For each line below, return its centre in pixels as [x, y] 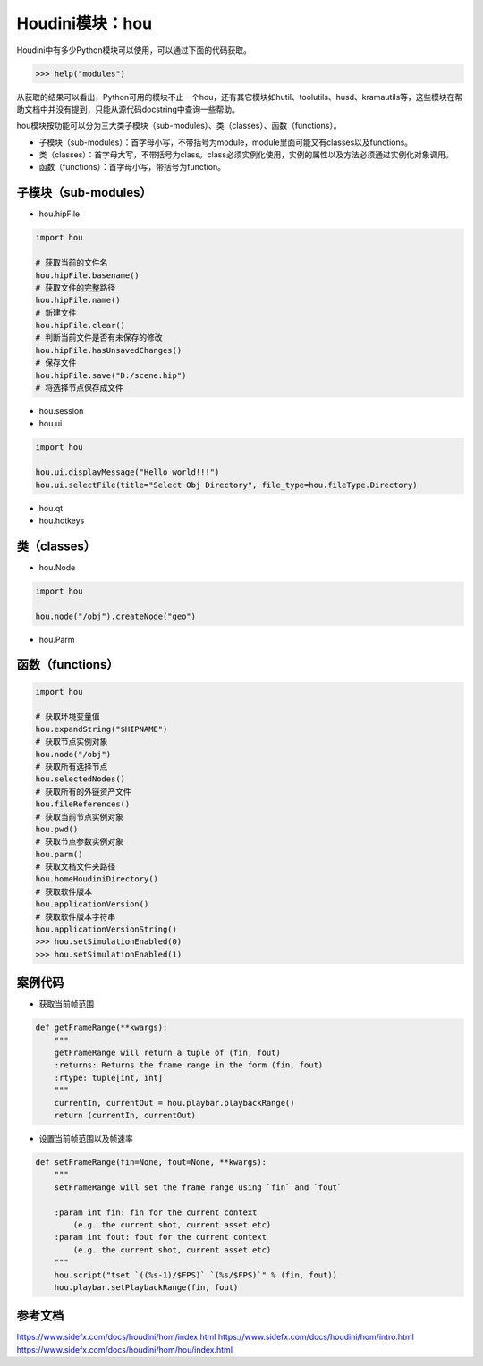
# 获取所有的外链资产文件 [83, 792]
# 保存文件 [56, 363]
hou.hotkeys [62, 520]
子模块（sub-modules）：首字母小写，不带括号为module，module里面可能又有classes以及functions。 [226, 142]
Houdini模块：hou [84, 23]
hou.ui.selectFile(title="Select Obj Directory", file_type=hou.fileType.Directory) [226, 485]
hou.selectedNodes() [80, 779]
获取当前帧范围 [66, 1004]
